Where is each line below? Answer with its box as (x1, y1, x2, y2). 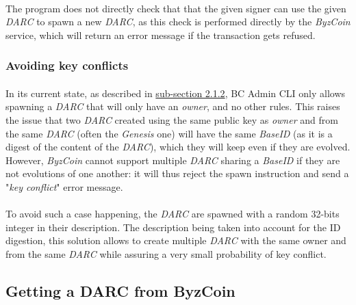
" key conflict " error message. (5, 179, 123, 194)
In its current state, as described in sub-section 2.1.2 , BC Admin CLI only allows (5, 85, 346, 100)
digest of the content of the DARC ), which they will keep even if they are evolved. (5, 140, 351, 154)
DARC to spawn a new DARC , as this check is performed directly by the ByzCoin (5, 14, 351, 29)
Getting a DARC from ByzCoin (5, 280, 236, 301)
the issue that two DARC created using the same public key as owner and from (5, 113, 338, 127)
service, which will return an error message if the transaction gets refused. (5, 27, 316, 42)
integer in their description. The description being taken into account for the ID (5, 220, 341, 234)
